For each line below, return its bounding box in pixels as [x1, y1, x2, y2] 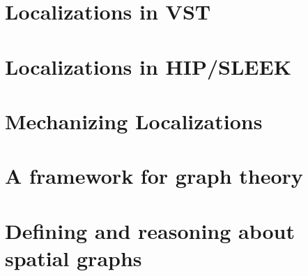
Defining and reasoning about [5, 216, 295, 245]
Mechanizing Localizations [5, 106, 263, 135]
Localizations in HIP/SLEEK [5, 52, 291, 80]
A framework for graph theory [5, 161, 303, 190]
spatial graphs [5, 243, 142, 272]
